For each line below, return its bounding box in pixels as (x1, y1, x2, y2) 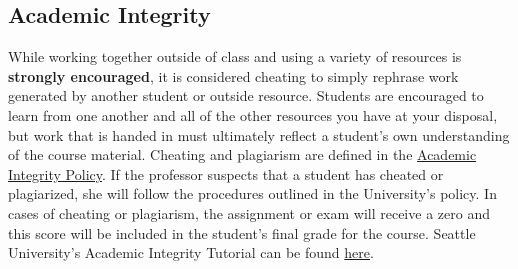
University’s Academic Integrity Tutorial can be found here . (8, 242, 374, 263)
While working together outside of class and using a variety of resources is (8, 46, 462, 67)
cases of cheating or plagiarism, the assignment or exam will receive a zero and (8, 202, 490, 223)
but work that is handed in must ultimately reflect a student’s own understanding (8, 124, 510, 145)
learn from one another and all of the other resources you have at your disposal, (8, 104, 498, 125)
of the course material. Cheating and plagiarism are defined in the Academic (8, 144, 477, 165)
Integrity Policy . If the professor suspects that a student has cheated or (8, 163, 444, 184)
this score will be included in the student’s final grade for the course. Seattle (8, 222, 476, 243)
